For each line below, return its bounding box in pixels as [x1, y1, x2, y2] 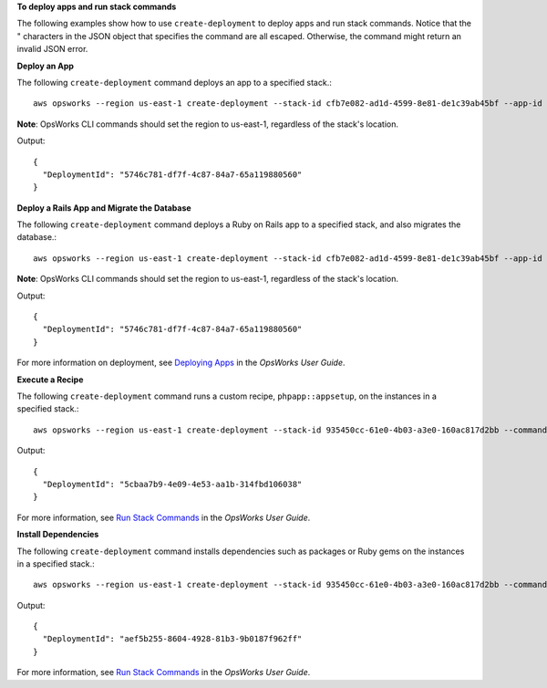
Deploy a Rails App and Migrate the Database [16, 202, 191, 214]
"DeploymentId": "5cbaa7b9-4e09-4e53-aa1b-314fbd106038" [42, 479, 303, 489]
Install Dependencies [16, 529, 99, 540]
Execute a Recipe [16, 374, 84, 385]
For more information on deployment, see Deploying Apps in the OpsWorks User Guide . [16, 357, 346, 369]
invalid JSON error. [16, 44, 88, 55]
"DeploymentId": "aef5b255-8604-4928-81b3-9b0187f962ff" [42, 634, 303, 644]
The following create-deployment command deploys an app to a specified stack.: [16, 77, 332, 88]
